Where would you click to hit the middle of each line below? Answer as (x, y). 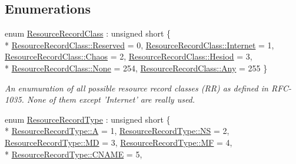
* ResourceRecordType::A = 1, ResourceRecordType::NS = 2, (117, 131)
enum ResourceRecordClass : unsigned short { (88, 33)
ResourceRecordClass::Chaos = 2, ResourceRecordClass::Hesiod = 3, (129, 56)
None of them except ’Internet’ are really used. (111, 99)
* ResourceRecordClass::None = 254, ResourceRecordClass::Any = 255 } (136, 68)
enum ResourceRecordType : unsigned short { (88, 119)
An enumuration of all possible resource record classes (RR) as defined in (137, 88)
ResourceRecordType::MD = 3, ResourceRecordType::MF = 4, (119, 142)
